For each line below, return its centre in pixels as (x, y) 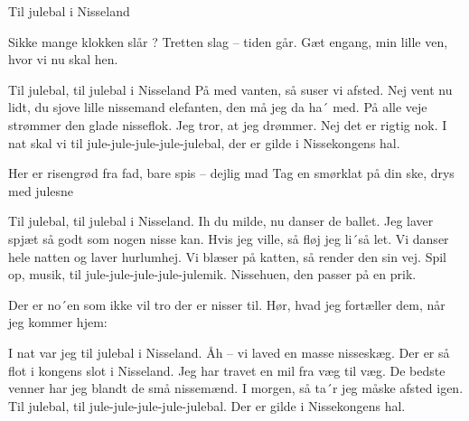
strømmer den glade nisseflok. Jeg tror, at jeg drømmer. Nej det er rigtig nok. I (228, 124)
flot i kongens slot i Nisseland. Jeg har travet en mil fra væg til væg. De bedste (227, 370)
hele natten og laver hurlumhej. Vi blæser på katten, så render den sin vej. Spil (228, 256)
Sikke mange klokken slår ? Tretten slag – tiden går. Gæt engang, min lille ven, (228, 41)
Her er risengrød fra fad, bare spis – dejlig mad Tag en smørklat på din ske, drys (231, 173)
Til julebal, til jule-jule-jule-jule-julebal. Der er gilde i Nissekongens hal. (207, 405)
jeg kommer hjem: (58, 322)
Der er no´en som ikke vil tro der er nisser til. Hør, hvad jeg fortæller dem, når (227, 304)
